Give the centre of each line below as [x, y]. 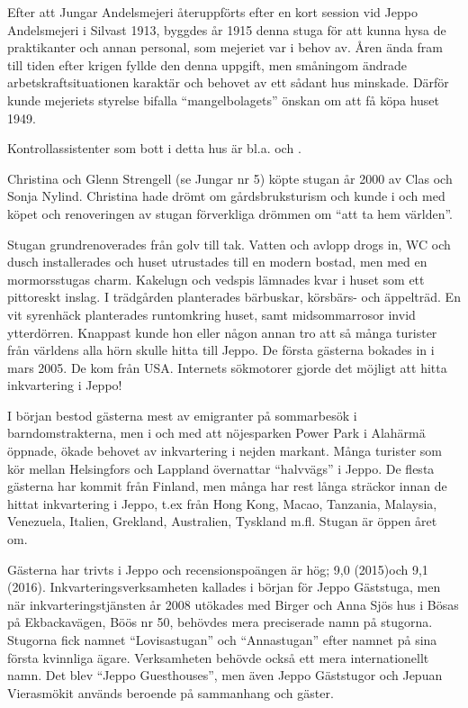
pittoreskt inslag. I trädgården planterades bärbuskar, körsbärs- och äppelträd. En [234, 297]
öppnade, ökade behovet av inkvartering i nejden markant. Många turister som [225, 451]
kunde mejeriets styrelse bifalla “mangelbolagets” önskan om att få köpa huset [224, 100]
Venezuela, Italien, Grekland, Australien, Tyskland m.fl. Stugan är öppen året [222, 521]
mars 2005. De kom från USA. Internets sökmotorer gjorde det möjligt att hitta [227, 367]
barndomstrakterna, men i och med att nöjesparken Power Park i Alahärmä [216, 433]
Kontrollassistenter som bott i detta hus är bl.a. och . [154, 148]
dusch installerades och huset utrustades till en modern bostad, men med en [217, 262]
